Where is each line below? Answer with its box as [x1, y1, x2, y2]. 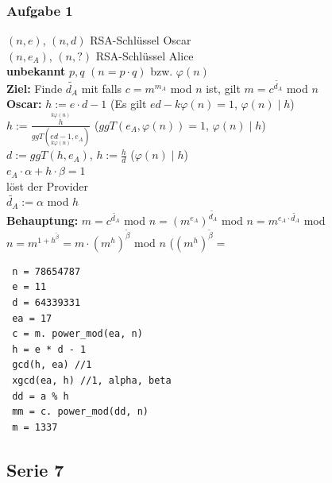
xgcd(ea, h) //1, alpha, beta [12, 374, 172, 386]
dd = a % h [12, 390, 69, 402]
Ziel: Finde [6, 79, 63, 96]
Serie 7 [6, 457, 64, 481]
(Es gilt [110, 95, 147, 112]
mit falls [81, 79, 122, 96]
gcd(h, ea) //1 [12, 359, 92, 371]
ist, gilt [206, 79, 241, 96]
